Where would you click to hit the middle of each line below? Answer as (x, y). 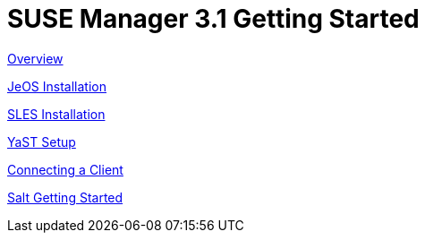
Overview (35, 58)
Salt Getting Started (65, 197)
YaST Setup (42, 141)
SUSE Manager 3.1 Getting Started (213, 19)
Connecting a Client (65, 169)
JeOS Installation (57, 86)
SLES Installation (56, 114)
